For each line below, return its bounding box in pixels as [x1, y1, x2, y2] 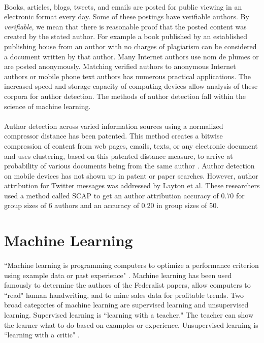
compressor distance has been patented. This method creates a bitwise [4, 130, 223, 141]
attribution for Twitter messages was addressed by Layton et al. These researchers [4, 180, 260, 191]
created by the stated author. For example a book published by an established [4, 31, 247, 42]
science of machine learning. [4, 100, 91, 111]
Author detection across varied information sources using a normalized [4, 120, 223, 131]
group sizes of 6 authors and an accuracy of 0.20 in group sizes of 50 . [4, 200, 219, 211]
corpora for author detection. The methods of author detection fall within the [4, 90, 246, 101]
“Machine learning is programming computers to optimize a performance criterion [4, 260, 259, 270]
